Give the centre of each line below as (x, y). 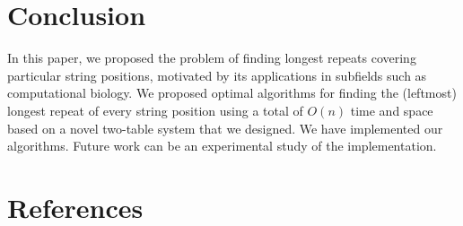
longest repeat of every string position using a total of (155, 110)
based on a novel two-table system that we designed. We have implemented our (225, 128)
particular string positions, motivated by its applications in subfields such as (217, 75)
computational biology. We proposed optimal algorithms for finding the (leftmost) (232, 93)
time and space (392, 110)
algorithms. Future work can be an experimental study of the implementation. (222, 146)
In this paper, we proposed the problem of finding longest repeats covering (212, 58)
